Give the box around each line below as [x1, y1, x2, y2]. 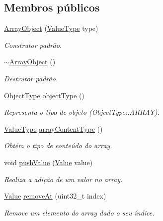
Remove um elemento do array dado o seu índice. [4, 207, 155, 218]
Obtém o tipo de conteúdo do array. [4, 140, 112, 151]
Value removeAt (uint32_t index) [4, 191, 106, 201]
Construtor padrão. [4, 39, 62, 50]
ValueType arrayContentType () [4, 123, 103, 134]
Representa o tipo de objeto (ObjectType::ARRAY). [4, 107, 160, 117]
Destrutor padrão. [4, 73, 58, 83]
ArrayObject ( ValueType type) [4, 23, 98, 33]
